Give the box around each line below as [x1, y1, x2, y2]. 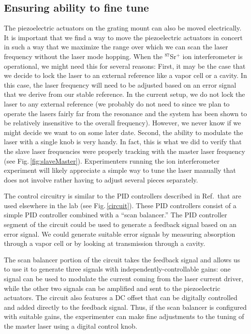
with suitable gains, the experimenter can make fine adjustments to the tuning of [4, 311, 244, 321]
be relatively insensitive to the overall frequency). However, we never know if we [4, 118, 241, 128]
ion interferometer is [182, 51, 243, 61]
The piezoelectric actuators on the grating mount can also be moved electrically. [4, 23, 242, 33]
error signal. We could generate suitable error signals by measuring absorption [4, 228, 236, 239]
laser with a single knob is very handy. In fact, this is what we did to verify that [4, 137, 242, 147]
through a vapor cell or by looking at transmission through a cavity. [4, 238, 206, 248]
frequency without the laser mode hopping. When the [4, 51, 163, 61]
